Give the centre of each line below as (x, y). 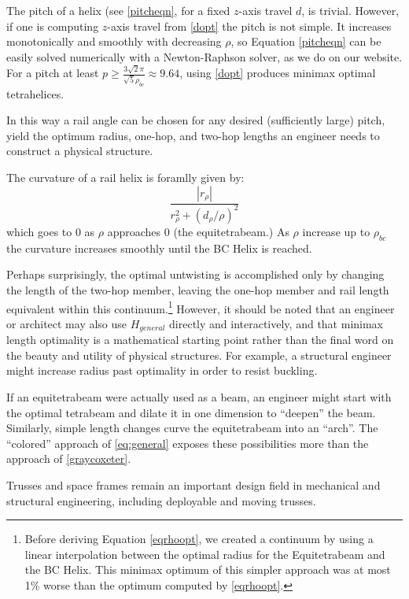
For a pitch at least (53, 73)
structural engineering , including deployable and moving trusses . (161, 500)
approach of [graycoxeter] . (69, 458)
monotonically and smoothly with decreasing (114, 41)
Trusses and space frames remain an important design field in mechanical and (193, 484)
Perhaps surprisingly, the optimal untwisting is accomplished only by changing (195, 274)
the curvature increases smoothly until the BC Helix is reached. (159, 248)
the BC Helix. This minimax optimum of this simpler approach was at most (208, 569)
